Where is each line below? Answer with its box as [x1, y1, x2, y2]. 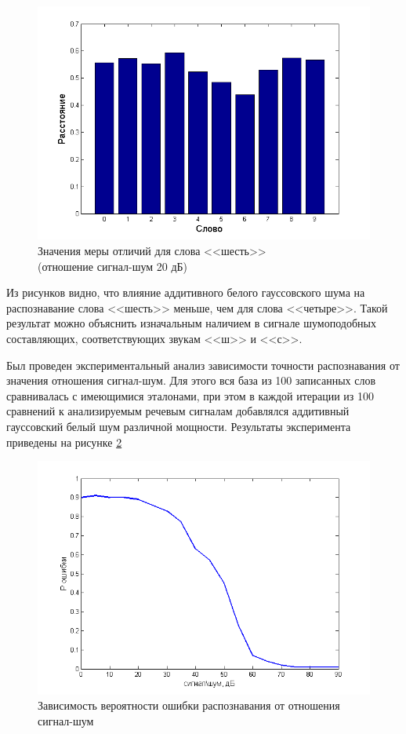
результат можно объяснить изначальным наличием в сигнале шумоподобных [6, 315, 376, 331]
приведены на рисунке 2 [6, 433, 122, 450]
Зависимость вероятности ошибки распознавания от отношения [38, 697, 340, 714]
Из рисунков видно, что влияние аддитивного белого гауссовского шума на [6, 284, 365, 301]
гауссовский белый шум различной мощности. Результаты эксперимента [6, 418, 351, 434]
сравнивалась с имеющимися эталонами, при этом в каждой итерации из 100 [6, 387, 375, 404]
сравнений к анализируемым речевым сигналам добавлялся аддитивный [6, 403, 350, 419]
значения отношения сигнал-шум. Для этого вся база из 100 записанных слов [6, 372, 376, 389]
